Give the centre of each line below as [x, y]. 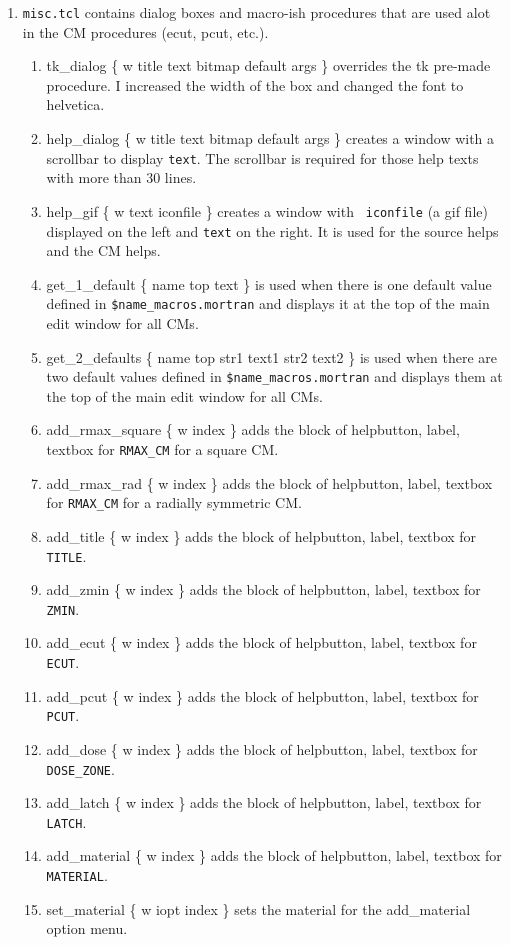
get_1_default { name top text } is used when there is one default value [269, 283]
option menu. [87, 928]
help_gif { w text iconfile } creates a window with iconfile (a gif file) [267, 210]
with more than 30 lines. [121, 177]
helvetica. [75, 104]
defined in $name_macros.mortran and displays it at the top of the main [268, 303]
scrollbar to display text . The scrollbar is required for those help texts [262, 157]
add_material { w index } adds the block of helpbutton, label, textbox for [274, 855]
